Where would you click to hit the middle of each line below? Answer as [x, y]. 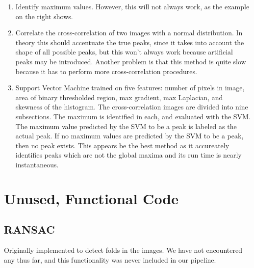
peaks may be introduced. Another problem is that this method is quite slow [131, 61]
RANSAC [29, 229]
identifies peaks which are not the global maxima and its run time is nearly [128, 155]
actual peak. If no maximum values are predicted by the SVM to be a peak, [129, 136]
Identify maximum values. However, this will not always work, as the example [132, 6]
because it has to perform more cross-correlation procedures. [106, 71]
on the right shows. [44, 16]
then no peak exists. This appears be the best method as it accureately [122, 145]
